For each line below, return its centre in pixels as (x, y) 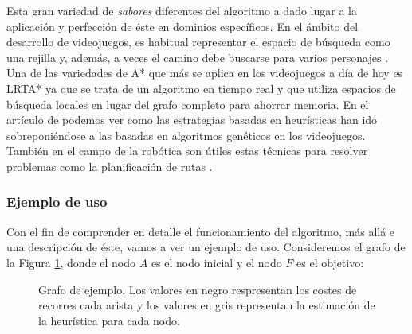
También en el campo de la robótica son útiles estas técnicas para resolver (187, 151)
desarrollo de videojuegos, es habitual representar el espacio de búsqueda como (198, 42)
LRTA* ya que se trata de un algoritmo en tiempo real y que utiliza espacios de (201, 88)
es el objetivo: (330, 262)
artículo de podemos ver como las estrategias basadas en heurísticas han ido (192, 120)
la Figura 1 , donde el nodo (71, 262)
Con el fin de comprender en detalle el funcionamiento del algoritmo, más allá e (201, 231)
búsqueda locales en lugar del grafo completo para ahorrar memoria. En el (188, 104)
